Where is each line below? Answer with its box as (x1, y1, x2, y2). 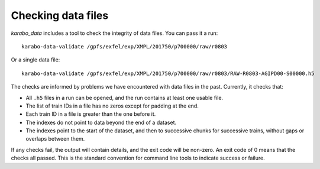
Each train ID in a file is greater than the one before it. (25, 110, 156, 118)
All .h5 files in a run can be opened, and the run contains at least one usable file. (25, 94, 224, 101)
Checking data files (11, 9, 109, 22)
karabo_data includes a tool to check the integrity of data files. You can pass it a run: (11, 30, 218, 37)
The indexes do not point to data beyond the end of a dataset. (25, 119, 177, 126)
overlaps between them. (25, 135, 85, 142)
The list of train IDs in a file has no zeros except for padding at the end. (25, 102, 199, 109)
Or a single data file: (11, 56, 60, 63)
